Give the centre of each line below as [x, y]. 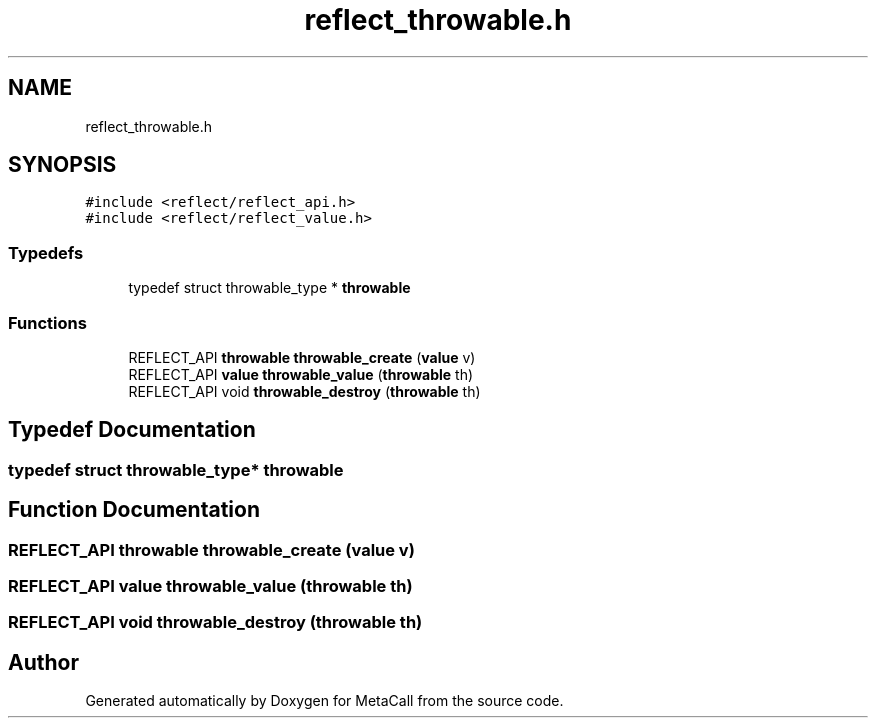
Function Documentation [134, 510]
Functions [47, 322]
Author [43, 662]
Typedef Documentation [132, 430]
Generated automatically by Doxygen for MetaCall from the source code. [324, 701]
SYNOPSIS [62, 165]
